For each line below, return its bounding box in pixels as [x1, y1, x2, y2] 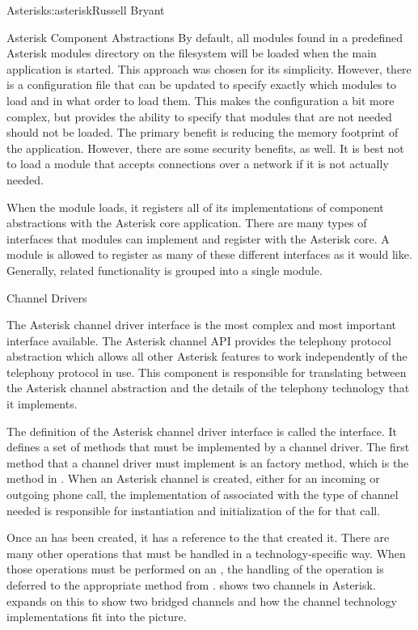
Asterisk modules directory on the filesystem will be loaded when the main [6, 44, 377, 61]
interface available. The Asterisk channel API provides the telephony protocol [6, 332, 391, 349]
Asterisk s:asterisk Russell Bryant [6, 2, 165, 18]
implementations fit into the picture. [6, 608, 187, 625]
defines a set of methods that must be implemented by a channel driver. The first [6, 438, 410, 455]
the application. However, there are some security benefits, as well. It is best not [6, 139, 404, 156]
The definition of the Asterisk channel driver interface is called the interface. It [6, 422, 398, 439]
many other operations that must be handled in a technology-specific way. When [6, 544, 406, 561]
